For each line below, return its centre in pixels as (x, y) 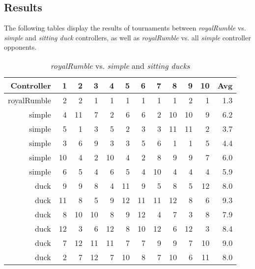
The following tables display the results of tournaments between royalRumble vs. (125, 28)
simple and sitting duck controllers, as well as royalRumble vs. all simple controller (127, 37)
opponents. (20, 47)
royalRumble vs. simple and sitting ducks (120, 65)
